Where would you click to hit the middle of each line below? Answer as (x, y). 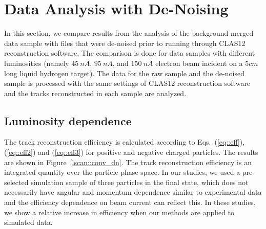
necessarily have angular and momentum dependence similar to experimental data (133, 192)
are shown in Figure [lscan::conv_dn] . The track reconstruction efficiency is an (128, 162)
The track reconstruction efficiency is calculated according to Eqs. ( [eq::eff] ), (125, 142)
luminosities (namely (37, 63)
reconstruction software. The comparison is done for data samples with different (130, 53)
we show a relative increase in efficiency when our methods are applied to (119, 212)
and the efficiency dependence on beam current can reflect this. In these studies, (130, 202)
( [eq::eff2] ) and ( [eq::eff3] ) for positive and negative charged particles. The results (131, 152)
